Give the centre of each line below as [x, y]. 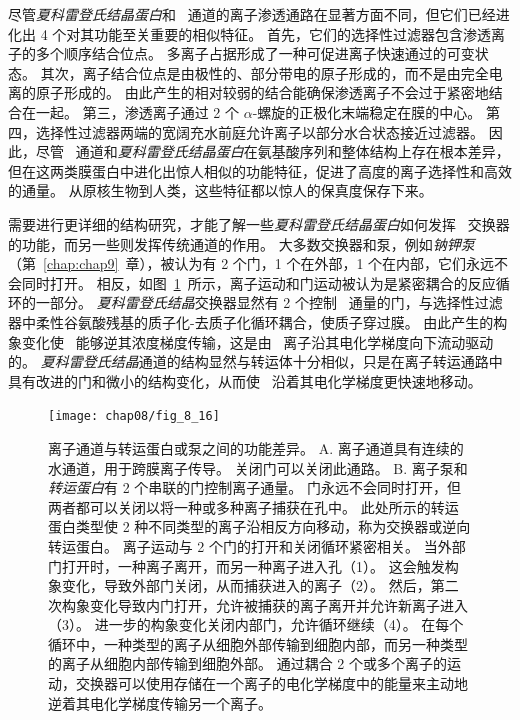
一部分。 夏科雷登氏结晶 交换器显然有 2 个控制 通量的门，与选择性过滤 [269, 302]
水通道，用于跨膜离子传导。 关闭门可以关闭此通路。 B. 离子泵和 [258, 467]
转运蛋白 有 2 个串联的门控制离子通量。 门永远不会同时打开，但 [254, 487]
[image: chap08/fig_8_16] [134, 416]
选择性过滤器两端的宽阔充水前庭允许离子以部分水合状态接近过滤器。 [259, 131]
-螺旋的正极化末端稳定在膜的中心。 [367, 111]
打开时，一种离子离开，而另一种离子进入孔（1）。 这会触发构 [260, 565]
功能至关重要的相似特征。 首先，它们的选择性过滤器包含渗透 [292, 33]
